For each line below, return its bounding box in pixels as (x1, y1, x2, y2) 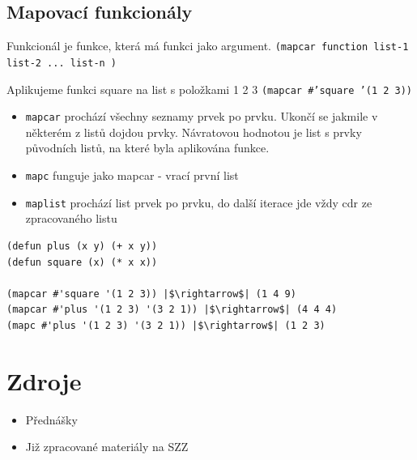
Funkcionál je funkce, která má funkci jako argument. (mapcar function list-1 (6, 37, 409, 54)
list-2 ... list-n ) (6, 57, 117, 69)
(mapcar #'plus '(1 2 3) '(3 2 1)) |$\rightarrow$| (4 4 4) (6, 304, 338, 316)
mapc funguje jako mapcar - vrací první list (25, 167, 239, 184)
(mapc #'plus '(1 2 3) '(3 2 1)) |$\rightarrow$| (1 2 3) (6, 319, 326, 331)
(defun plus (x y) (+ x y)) (6, 240, 158, 252)
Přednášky (25, 411, 78, 428)
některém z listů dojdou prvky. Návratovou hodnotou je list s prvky (25, 123, 362, 140)
